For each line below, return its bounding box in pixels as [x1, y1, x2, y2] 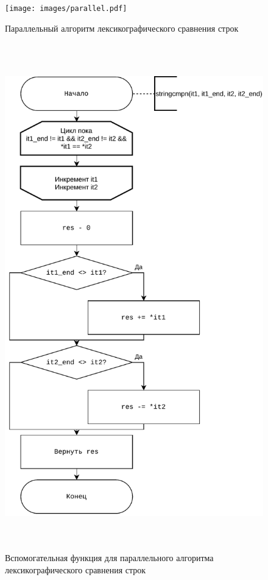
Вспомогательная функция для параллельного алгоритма [5, 551, 214, 564]
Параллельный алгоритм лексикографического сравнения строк [5, 21, 239, 34]
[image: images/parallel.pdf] [5, 4, 127, 13]
